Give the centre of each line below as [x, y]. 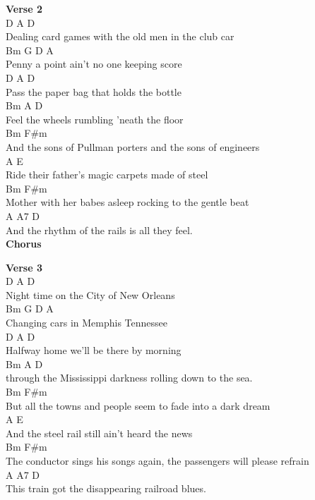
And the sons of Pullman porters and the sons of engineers [133, 146]
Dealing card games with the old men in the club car [120, 36]
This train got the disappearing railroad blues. [106, 488]
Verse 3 [24, 267]
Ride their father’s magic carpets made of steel [107, 175]
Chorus [24, 244]
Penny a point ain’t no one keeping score [94, 64]
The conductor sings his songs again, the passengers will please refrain [157, 461]
